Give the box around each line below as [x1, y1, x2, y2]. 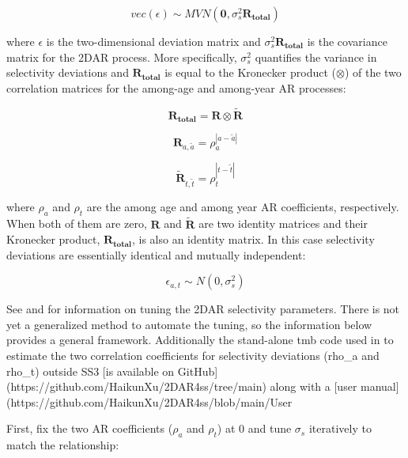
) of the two [344, 64, 402, 81]
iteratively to [308, 420, 372, 437]
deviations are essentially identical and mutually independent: [6, 246, 306, 263]
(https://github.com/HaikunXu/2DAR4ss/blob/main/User [6, 393, 293, 410]
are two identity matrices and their [198, 215, 368, 232]
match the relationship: [6, 437, 119, 453]
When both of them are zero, [6, 215, 147, 232]
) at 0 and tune [217, 420, 292, 437]
